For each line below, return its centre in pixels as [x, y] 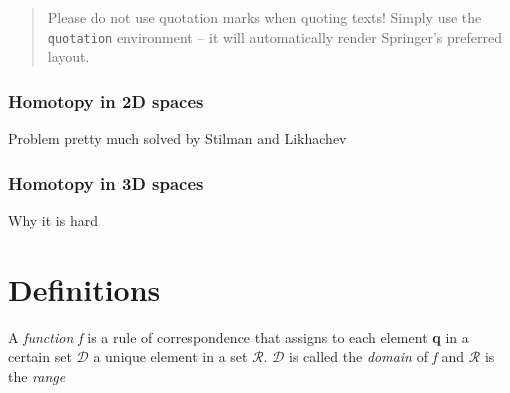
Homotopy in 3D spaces [106, 182]
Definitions [84, 288]
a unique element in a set [170, 356]
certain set [40, 356]
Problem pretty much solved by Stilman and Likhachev [177, 138]
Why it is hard [53, 219]
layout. [68, 56]
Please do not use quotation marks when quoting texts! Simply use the [264, 17]
